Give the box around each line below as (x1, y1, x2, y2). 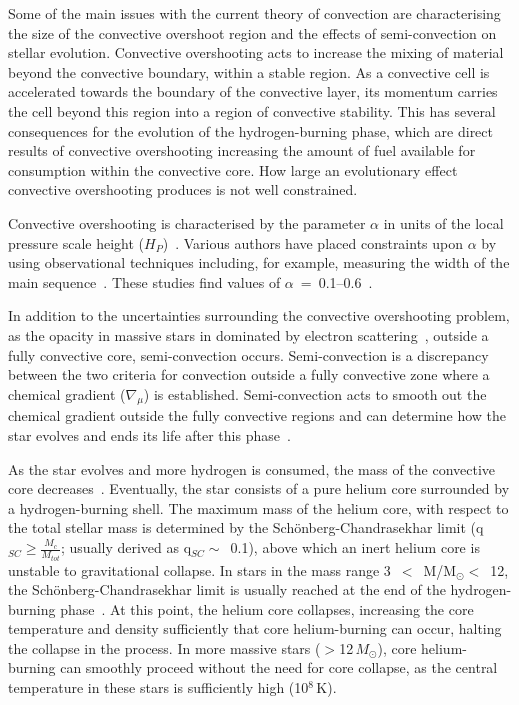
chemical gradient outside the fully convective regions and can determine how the (8, 405, 507, 426)
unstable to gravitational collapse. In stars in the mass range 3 (8, 559, 391, 580)
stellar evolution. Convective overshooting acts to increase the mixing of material (8, 42, 504, 63)
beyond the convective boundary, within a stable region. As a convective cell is (8, 61, 490, 82)
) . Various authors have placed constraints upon (162, 232, 464, 253)
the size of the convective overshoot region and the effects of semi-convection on (8, 22, 497, 43)
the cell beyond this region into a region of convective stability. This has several (8, 100, 496, 121)
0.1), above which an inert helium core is (230, 537, 480, 558)
